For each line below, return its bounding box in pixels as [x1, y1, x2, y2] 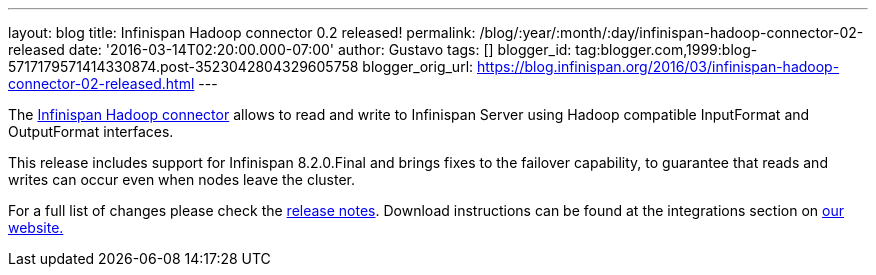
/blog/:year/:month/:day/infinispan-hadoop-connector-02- [479, 24, 864, 41]
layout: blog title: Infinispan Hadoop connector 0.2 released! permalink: [8, 24, 476, 41]
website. [8, 219, 64, 236]
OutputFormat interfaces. [8, 123, 174, 140]
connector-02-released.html [8, 75, 195, 92]
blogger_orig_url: [362, 58, 474, 75]
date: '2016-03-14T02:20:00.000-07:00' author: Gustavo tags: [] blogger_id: [68, 41, 572, 58]
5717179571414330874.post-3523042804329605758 [8, 58, 359, 75]
